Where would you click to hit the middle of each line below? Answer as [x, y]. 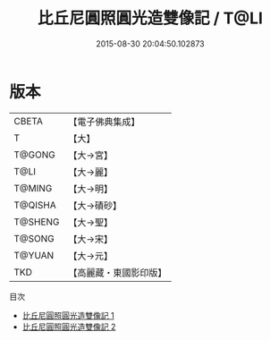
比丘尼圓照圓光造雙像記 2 [69, 327]
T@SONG [34, 238]
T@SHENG [37, 222]
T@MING [33, 188]
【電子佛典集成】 [104, 122]
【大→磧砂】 [95, 205]
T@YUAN [34, 255]
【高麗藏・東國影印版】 [118, 272]
